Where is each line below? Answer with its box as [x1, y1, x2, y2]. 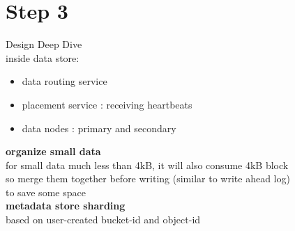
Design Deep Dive [6, 37, 82, 51]
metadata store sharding [6, 198, 126, 213]
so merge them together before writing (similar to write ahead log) [6, 171, 290, 186]
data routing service [22, 74, 107, 88]
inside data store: [6, 50, 80, 65]
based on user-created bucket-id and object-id [6, 212, 201, 227]
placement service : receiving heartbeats [22, 97, 192, 111]
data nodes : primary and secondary [22, 120, 176, 135]
